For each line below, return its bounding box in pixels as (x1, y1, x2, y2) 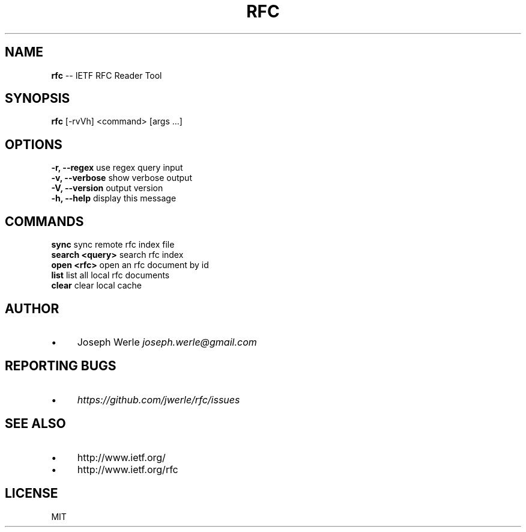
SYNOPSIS (5, 91, 70, 106)
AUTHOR (5, 301, 59, 316)
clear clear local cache (51, 280, 142, 291)
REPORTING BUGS (5, 358, 116, 374)
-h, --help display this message (51, 193, 177, 204)
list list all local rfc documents (51, 270, 170, 281)
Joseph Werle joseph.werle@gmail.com (77, 335, 257, 348)
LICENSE (5, 486, 58, 501)
